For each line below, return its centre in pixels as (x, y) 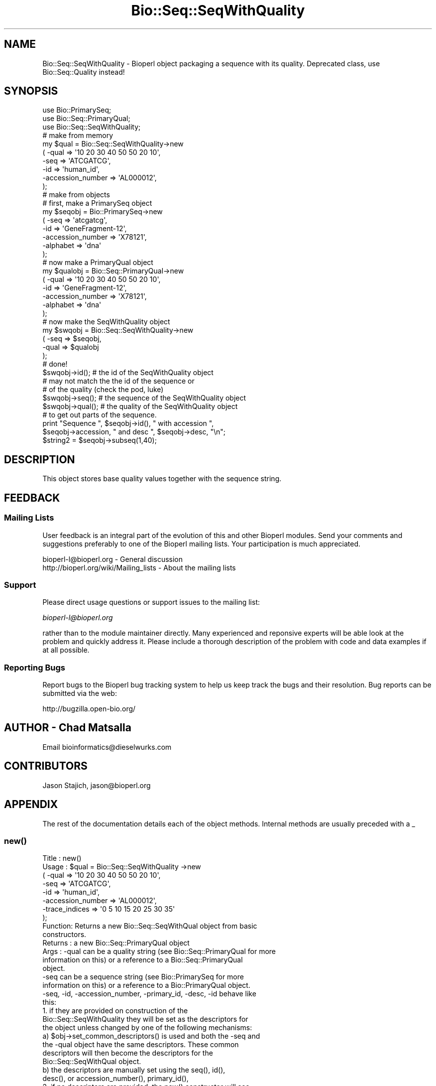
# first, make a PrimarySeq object (97, 203)
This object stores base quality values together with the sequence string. (162, 479)
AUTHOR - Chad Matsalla (68, 728)
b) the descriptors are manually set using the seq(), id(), (134, 1070)
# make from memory (78, 136)
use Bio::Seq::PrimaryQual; (86, 119)
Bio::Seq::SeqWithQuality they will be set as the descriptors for (145, 1019)
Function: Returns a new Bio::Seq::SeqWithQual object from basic (150, 926)
